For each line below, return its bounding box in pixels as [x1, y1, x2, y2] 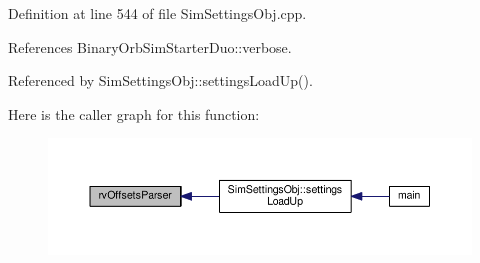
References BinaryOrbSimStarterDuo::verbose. [8, 36, 292, 57]
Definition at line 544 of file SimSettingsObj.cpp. [8, 3, 307, 23]
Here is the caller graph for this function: [8, 103, 260, 124]
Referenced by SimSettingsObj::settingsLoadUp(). [8, 70, 313, 91]
